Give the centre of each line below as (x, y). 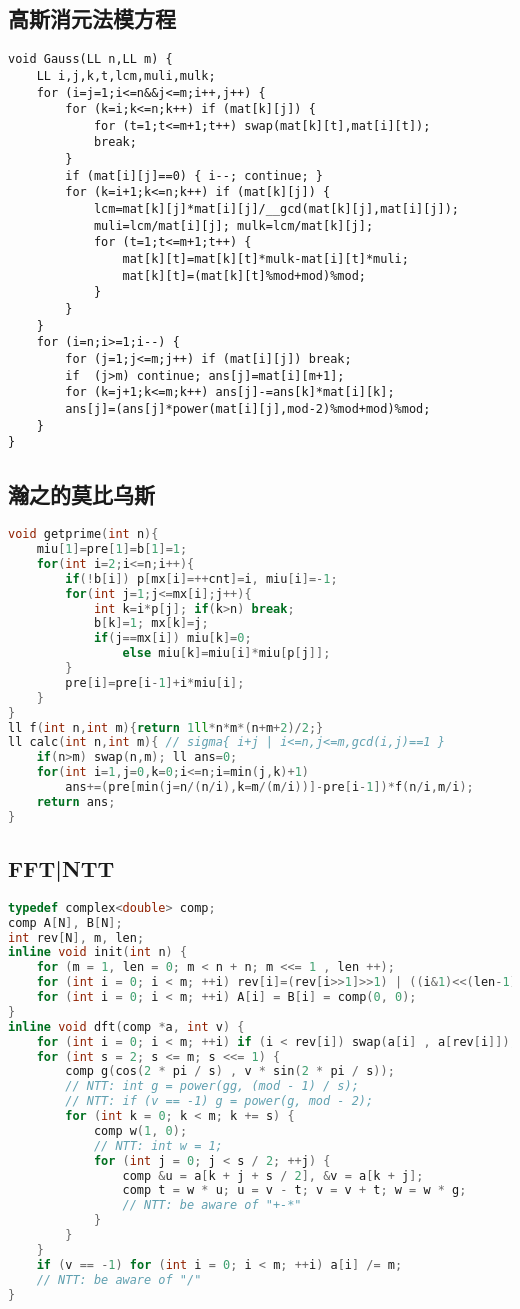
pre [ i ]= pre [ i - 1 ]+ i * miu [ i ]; (155, 682)
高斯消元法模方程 (92, 18)
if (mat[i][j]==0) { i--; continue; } (194, 175)
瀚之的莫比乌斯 (81, 494)
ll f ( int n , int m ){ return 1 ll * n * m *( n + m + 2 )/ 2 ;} (166, 727)
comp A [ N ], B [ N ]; (65, 922)
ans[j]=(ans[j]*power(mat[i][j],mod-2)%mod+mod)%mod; (248, 408)
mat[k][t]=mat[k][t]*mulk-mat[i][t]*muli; (265, 259)
